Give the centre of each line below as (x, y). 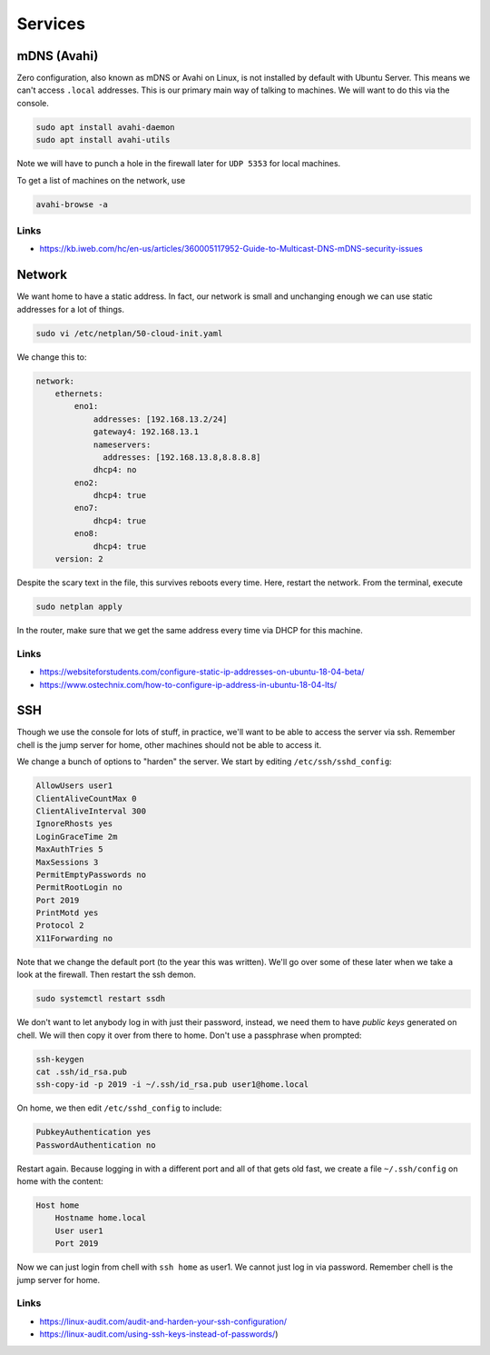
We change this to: (52, 357)
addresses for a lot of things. (70, 309)
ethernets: (79, 394)
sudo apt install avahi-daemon (106, 127)
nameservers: (122, 444)
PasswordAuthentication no (96, 1145)
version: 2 (79, 559)
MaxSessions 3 (67, 862)
